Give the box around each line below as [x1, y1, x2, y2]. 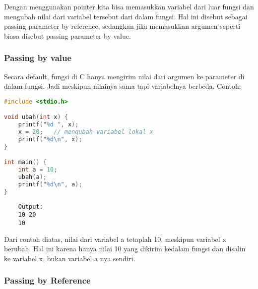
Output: [18, 203, 43, 210]
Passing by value [4, 52, 72, 64]
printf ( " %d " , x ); [18, 121, 79, 128]
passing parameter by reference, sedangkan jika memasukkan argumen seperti [4, 21, 241, 31]
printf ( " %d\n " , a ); [18, 180, 82, 188]
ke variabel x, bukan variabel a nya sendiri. [4, 253, 135, 263]
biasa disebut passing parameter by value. [4, 30, 131, 41]
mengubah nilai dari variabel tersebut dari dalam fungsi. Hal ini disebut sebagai [4, 11, 248, 21]
